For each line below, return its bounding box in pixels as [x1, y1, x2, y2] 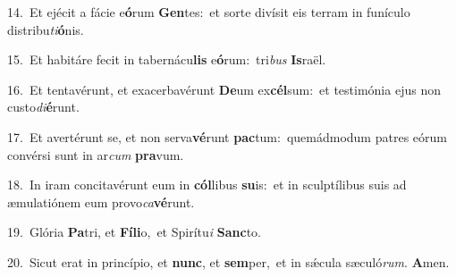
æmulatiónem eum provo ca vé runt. [7, 192, 195, 211]
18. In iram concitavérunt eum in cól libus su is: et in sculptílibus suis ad [7, 175, 407, 194]
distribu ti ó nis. [7, 20, 84, 38]
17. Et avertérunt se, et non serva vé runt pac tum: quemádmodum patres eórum [7, 127, 447, 146]
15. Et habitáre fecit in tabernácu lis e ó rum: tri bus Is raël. [7, 50, 326, 69]
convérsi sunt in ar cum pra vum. [7, 145, 184, 164]
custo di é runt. [7, 97, 80, 116]
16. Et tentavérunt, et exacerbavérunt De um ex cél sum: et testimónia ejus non [7, 80, 441, 98]
